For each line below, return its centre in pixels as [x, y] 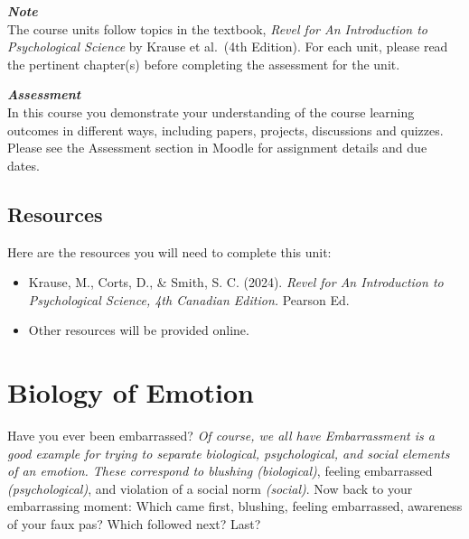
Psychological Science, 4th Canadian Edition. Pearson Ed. [189, 299]
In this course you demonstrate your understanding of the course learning [211, 112]
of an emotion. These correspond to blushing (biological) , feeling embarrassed [220, 471]
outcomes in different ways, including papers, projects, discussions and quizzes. [225, 130]
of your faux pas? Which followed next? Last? [134, 524]
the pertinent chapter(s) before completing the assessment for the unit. [204, 64]
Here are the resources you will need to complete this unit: [169, 251]
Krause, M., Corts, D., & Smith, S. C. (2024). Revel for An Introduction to [236, 282]
